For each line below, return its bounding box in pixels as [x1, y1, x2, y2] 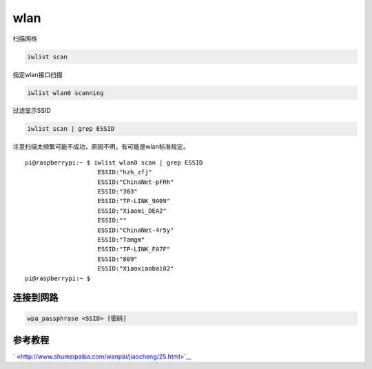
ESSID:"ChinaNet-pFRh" [97, 178, 174, 186]
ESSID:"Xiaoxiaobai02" [97, 265, 174, 273]
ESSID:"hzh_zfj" [97, 169, 153, 176]
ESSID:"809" [97, 255, 138, 263]
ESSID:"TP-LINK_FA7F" [97, 245, 171, 253]
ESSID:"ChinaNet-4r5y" [97, 226, 174, 234]
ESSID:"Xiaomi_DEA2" [97, 207, 167, 215]
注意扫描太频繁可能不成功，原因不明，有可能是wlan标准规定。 [12, 143, 189, 151]
